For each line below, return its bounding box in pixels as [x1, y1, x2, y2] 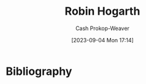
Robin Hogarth [64, 4, 140, 18]
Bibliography [6, 64, 72, 78]
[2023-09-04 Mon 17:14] [71, 36, 134, 44]
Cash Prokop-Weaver [75, 25, 130, 32]
